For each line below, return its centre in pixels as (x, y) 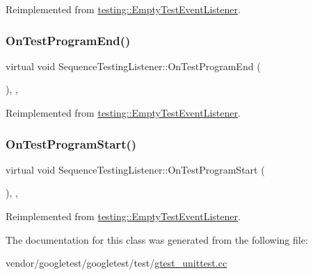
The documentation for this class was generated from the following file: (157, 239)
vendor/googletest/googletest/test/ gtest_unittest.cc (117, 263)
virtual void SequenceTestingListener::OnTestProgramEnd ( (133, 66)
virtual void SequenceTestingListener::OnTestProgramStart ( (135, 169)
